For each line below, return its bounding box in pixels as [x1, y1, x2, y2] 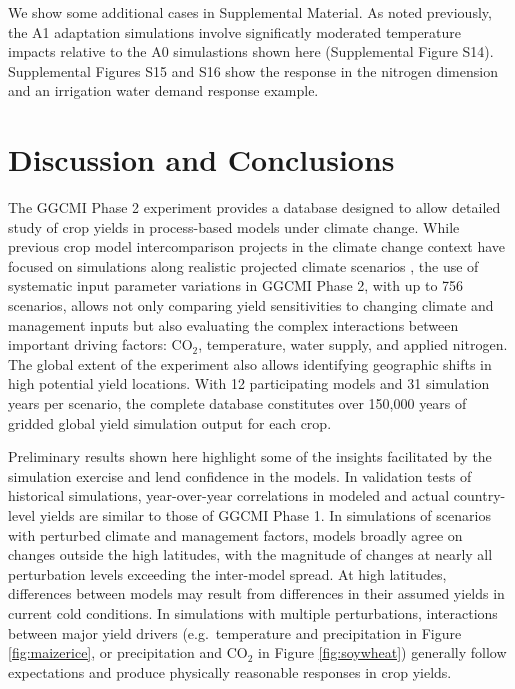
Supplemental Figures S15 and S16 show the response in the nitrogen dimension [8, 60, 498, 81]
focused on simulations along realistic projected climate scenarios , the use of [8, 255, 479, 276]
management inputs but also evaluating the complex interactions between [8, 314, 459, 335]
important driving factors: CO [8, 334, 193, 355]
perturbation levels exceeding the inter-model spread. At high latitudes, [8, 563, 447, 584]
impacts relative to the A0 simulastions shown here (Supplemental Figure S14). [8, 41, 494, 62]
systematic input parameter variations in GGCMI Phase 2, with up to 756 [8, 275, 464, 296]
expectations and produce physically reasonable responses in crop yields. [8, 661, 452, 682]
